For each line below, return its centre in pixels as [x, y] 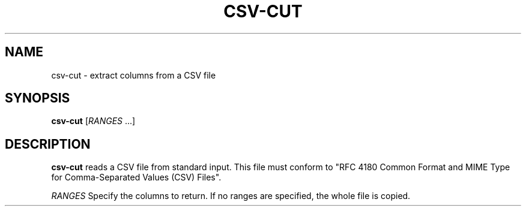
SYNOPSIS [38, 98]
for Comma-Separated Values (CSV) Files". [136, 177]
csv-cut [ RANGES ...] [93, 121]
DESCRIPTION [48, 144]
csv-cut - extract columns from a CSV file [134, 75]
